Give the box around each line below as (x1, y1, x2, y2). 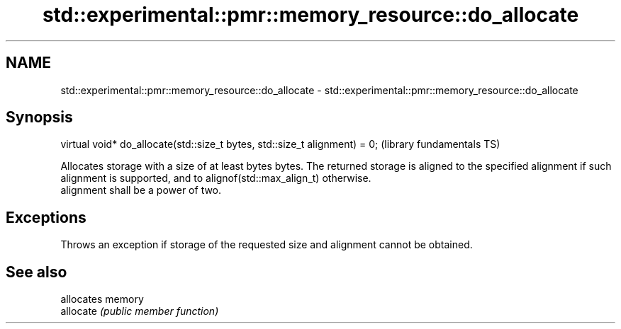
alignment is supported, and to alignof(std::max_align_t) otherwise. (60, 172, 371, 185)
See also (6, 262, 67, 281)
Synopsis (6, 108, 73, 127)
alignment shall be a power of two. (60, 184, 222, 197)
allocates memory (60, 293, 144, 306)
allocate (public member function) (60, 305, 219, 318)
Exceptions (6, 208, 86, 226)
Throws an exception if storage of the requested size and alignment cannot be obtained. (60, 238, 473, 251)
